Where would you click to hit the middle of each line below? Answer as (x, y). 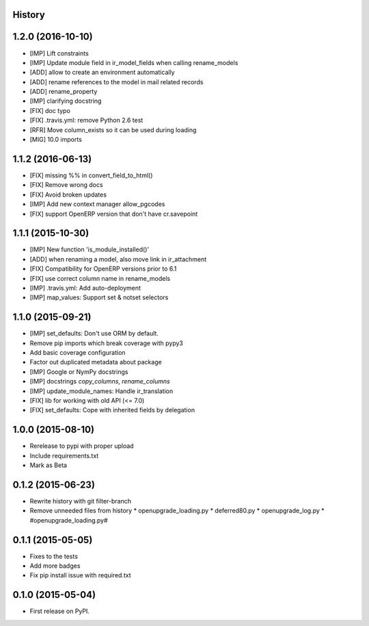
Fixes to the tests (54, 556)
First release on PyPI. (60, 611)
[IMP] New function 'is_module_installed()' (90, 249)
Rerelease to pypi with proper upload (82, 446)
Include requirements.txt (64, 455)
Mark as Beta (49, 465)
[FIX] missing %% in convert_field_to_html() (91, 175)
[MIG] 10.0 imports (56, 140)
